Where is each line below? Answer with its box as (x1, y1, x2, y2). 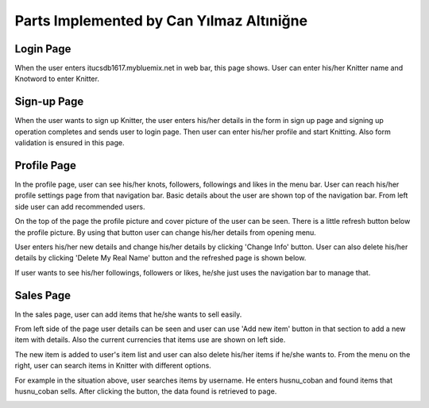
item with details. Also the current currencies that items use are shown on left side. (14, 335, 286, 344)
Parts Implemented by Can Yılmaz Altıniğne (14, 12, 308, 29)
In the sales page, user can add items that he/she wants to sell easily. (14, 310, 242, 319)
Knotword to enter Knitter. (14, 74, 99, 83)
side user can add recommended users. (14, 202, 145, 211)
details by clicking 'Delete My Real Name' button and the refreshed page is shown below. (14, 253, 307, 263)
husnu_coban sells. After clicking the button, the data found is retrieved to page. (14, 387, 277, 396)
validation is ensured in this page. (14, 138, 125, 148)
